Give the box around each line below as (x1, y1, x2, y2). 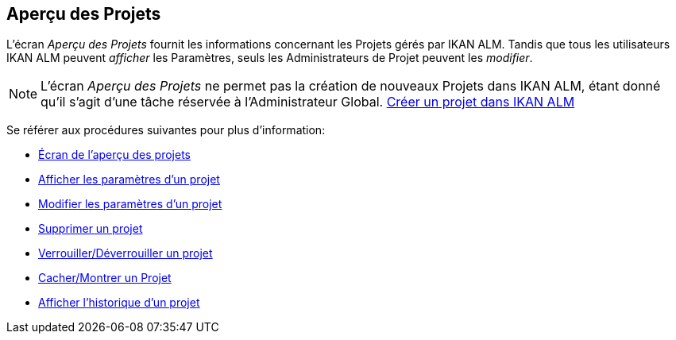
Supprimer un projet (38, 222, 143, 236)
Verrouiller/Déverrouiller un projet (38, 246, 213, 261)
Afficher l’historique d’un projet (38, 296, 200, 310)
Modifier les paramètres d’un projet (38, 197, 222, 211)
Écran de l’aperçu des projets (38, 148, 191, 162)
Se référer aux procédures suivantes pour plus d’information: (6, 123, 326, 137)
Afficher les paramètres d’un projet (38, 172, 220, 187)
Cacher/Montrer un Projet (38, 271, 172, 285)
